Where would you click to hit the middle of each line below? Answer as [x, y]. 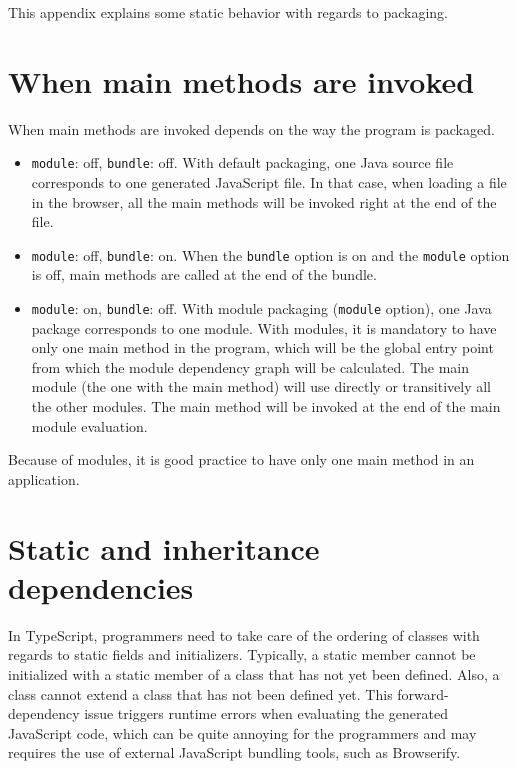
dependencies [101, 586]
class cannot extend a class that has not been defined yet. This [200, 693]
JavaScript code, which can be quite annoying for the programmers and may [242, 732]
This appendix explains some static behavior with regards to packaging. [228, 12]
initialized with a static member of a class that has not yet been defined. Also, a [254, 673]
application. [44, 478]
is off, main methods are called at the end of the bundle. [204, 274]
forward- [423, 693]
